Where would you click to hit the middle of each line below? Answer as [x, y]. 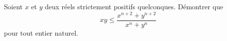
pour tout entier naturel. [41, 32]
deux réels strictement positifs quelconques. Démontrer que [134, 6]
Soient [13, 6]
